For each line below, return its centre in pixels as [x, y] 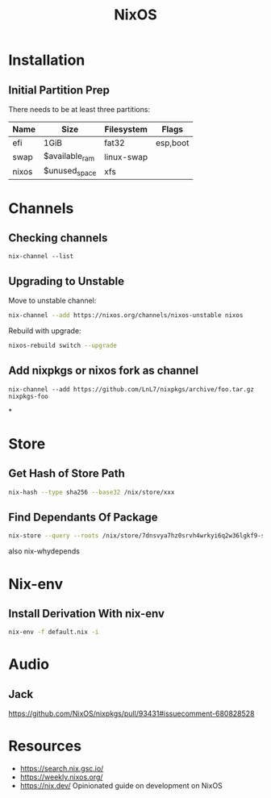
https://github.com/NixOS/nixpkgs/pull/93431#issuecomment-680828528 [132, 714]
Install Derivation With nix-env [87, 614]
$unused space [70, 172]
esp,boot [173, 143]
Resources [45, 746]
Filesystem [126, 129]
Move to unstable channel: [52, 301]
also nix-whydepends [44, 551]
